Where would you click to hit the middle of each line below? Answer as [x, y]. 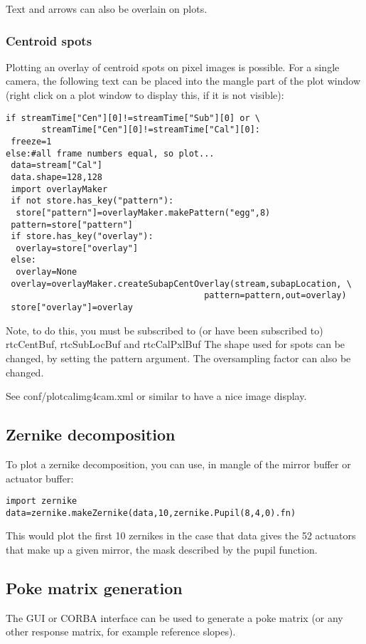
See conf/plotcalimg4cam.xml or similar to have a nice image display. [156, 396]
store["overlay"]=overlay [72, 308]
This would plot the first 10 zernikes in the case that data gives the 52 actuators [181, 535]
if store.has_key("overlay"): [82, 237]
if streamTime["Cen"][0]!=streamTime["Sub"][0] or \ [133, 118]
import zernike [42, 501]
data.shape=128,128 [57, 177]
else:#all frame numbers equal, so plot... [110, 153]
